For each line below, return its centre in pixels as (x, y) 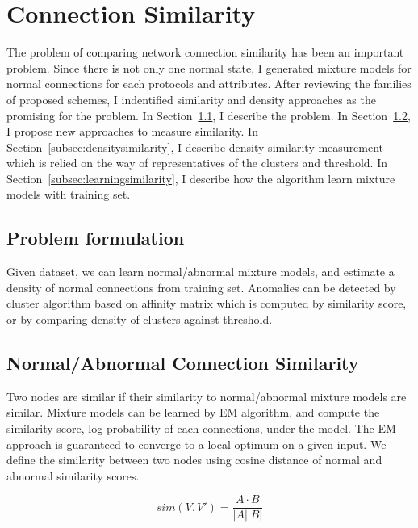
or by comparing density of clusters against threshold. (140, 319)
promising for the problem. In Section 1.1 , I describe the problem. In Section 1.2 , (209, 115)
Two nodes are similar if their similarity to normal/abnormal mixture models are (207, 396)
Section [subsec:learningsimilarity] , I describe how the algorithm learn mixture (201, 178)
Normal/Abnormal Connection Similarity (183, 363)
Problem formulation (96, 238)
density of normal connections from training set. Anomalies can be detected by (201, 287)
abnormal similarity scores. (73, 475)
